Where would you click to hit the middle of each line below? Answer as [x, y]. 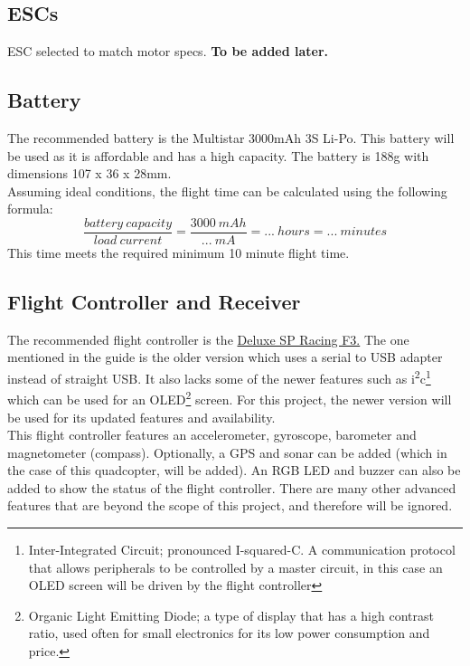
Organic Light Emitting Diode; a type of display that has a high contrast [231, 615]
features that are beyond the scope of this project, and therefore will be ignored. [230, 505]
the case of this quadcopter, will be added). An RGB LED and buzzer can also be [234, 470]
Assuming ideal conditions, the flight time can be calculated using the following [227, 190]
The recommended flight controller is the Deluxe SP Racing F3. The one [208, 339]
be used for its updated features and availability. [141, 417]
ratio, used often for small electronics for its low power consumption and [229, 633]
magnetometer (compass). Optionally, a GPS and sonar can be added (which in [227, 452]
